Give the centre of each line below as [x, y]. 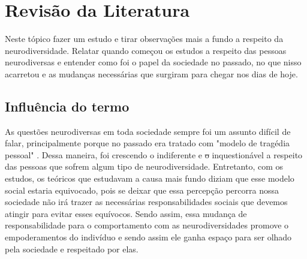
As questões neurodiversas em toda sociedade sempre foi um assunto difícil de [148, 131]
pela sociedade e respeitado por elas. [72, 249]
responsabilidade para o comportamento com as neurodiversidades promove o [147, 225]
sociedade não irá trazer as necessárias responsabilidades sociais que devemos [146, 202]
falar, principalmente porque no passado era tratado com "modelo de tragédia [148, 143]
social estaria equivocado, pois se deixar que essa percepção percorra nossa [142, 190]
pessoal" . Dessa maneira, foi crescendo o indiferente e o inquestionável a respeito [154, 154]
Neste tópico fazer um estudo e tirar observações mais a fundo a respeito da [144, 39]
